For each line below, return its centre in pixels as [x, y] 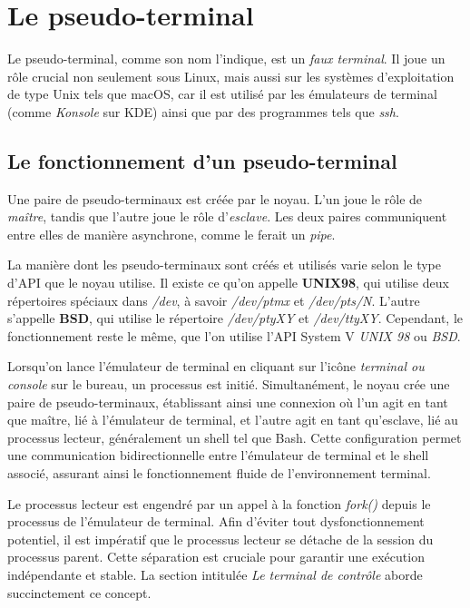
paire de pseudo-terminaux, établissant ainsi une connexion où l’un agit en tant [228, 402]
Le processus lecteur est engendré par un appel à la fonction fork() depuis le [219, 503]
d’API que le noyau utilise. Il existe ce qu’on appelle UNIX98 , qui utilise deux [228, 283]
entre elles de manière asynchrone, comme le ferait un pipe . [171, 234]
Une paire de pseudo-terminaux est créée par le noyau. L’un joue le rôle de [215, 198]
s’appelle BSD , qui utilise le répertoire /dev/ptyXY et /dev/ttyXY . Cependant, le [235, 318]
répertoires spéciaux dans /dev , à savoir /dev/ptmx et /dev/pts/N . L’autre [214, 300]
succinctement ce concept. [79, 592]
